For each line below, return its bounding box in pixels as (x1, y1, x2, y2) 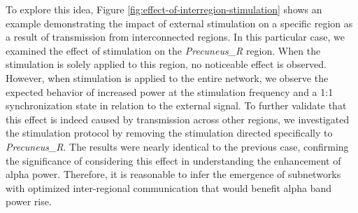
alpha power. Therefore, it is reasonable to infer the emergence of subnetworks (6, 167, 341, 181)
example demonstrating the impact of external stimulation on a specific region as (6, 15, 353, 30)
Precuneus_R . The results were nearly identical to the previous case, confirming (6, 139, 349, 153)
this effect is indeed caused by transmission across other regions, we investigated (6, 111, 350, 126)
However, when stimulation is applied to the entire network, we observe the (6, 70, 329, 85)
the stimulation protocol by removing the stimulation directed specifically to (6, 125, 333, 140)
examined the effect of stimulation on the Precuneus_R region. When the (6, 43, 321, 57)
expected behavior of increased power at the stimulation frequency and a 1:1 (6, 84, 334, 99)
